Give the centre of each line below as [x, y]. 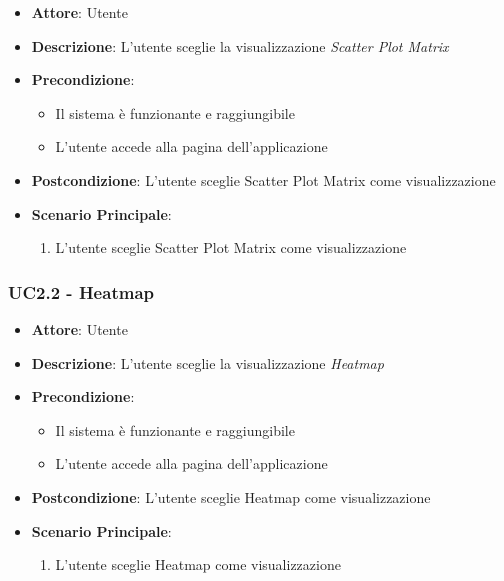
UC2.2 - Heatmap [81, 291]
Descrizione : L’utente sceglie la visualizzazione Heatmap [207, 362]
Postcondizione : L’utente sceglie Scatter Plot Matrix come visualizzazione [263, 179]
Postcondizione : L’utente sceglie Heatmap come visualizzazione [231, 496]
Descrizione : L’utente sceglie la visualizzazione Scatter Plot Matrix [240, 45]
